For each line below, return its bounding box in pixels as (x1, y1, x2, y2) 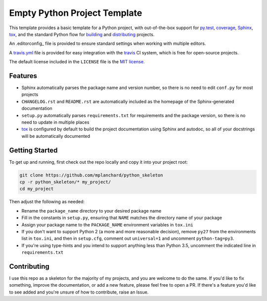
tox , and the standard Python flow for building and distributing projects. (9, 31, 155, 37)
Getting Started (9, 146, 58, 154)
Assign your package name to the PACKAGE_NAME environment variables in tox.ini (21, 221, 194, 227)
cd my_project (19, 186, 54, 192)
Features (9, 72, 37, 80)
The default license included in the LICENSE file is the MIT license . (9, 59, 145, 65)
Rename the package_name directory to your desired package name (21, 208, 162, 214)
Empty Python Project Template (9, 7, 142, 18)
